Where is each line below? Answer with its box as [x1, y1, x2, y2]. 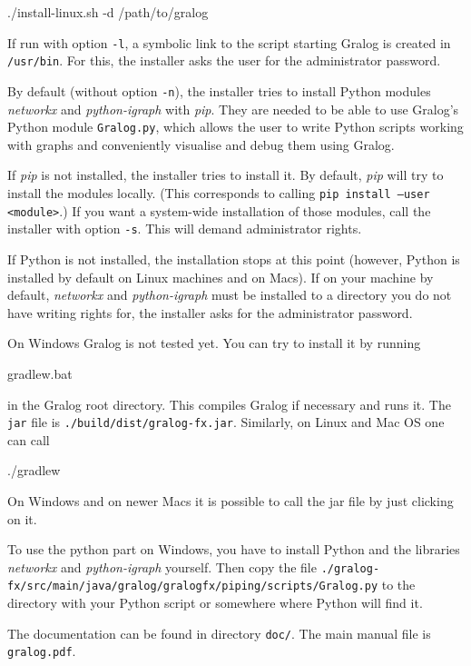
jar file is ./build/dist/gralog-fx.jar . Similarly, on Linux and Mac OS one [7, 413, 445, 432]
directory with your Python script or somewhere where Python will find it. [7, 593, 423, 612]
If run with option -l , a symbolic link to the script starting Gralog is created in [7, 33, 451, 52]
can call [7, 430, 50, 449]
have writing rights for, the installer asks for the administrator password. [7, 303, 413, 322]
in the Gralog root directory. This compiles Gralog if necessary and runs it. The [7, 394, 451, 413]
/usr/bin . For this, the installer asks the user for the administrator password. [7, 51, 441, 70]
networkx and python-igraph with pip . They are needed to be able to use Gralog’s [7, 99, 459, 118]
